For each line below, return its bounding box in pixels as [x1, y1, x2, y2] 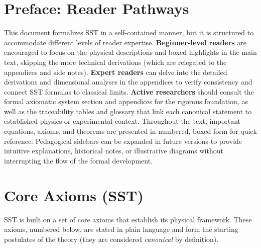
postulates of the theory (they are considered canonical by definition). [4, 233, 219, 244]
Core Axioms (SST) [4, 185, 144, 205]
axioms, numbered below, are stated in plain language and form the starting [4, 224, 238, 234]
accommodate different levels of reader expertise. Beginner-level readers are [4, 37, 247, 47]
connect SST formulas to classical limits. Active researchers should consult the [4, 86, 254, 97]
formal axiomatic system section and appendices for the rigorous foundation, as [4, 96, 248, 107]
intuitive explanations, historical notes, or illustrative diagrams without [4, 145, 223, 156]
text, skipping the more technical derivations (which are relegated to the [4, 56, 227, 67]
